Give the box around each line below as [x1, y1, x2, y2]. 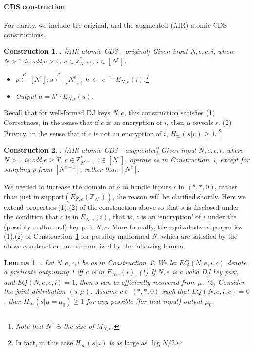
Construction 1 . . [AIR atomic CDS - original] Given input [4, 45, 188, 56]
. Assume [90, 286, 118, 296]
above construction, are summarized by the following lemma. [4, 241, 186, 250]
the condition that [4, 211, 59, 222]
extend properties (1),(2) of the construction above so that [4, 202, 179, 212]
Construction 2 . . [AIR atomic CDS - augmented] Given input [4, 145, 196, 155]
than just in [4, 191, 39, 201]
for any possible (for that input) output [86, 295, 203, 306]
